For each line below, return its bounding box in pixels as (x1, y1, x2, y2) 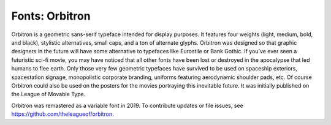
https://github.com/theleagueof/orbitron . (11, 110, 114, 118)
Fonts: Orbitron (11, 9, 91, 23)
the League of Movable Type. (11, 91, 86, 98)
